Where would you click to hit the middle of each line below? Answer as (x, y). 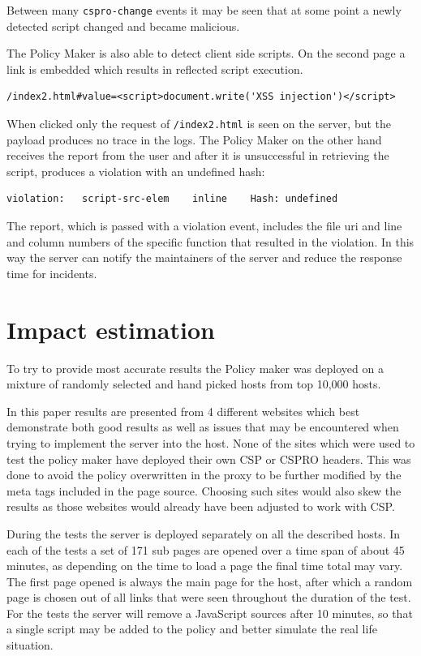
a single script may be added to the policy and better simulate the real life (192, 629)
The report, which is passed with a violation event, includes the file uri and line (204, 226)
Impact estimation (111, 329)
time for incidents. (52, 273)
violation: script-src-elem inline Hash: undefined (172, 199)
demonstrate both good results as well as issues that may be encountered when (203, 427)
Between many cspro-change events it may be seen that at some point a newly (204, 10)
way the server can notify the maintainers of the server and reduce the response (204, 257)
